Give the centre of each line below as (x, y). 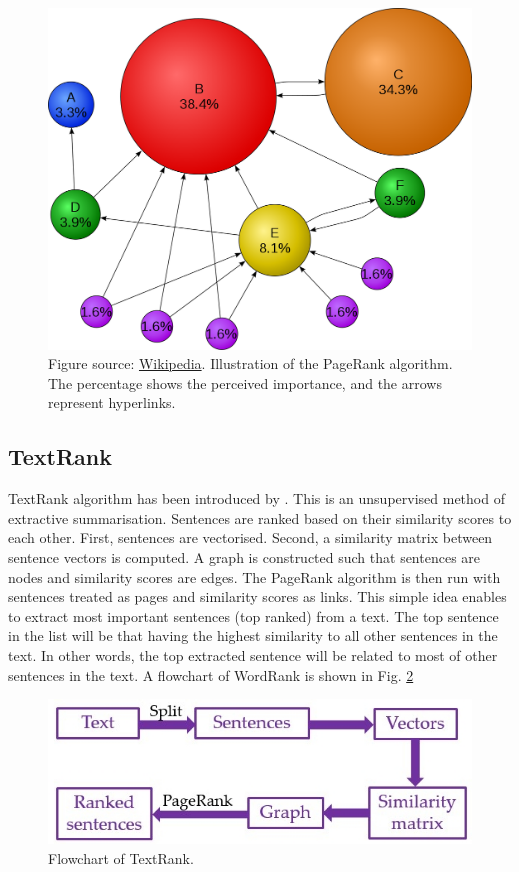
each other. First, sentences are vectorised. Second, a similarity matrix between (250, 537)
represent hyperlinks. (112, 402)
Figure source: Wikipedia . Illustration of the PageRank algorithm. (250, 363)
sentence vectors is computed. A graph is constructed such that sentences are (244, 556)
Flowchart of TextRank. (121, 857)
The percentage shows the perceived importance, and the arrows (245, 382)
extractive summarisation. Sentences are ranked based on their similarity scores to (260, 517)
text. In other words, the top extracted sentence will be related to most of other (253, 654)
